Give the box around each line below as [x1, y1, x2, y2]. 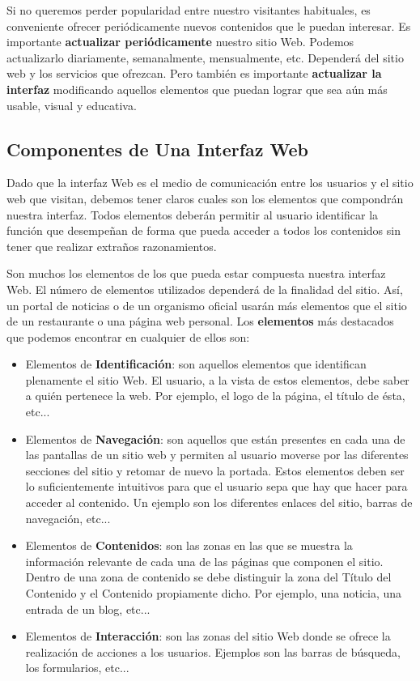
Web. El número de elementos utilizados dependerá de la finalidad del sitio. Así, [6, 280, 403, 297]
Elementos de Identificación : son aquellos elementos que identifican [25, 355, 367, 372]
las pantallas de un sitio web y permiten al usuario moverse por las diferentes [25, 446, 409, 463]
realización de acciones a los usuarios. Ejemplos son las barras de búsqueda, [25, 643, 401, 660]
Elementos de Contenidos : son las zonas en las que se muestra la [25, 537, 353, 554]
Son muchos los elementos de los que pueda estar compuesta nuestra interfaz [6, 265, 386, 282]
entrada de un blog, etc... [25, 600, 151, 617]
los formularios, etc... [25, 659, 129, 676]
